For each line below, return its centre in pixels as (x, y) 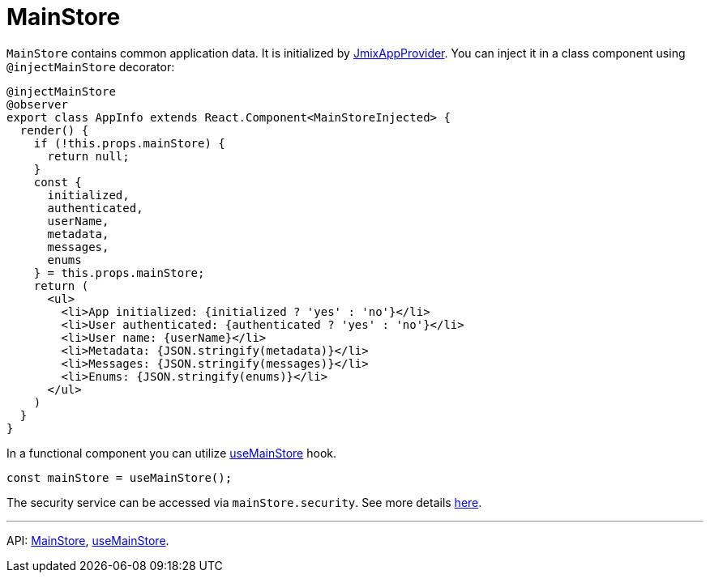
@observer (37, 104)
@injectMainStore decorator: (91, 66)
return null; (88, 156)
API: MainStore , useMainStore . (88, 540)
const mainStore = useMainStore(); (120, 477)
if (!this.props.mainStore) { (129, 143)
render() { (54, 130)
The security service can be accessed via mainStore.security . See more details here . (244, 502)
